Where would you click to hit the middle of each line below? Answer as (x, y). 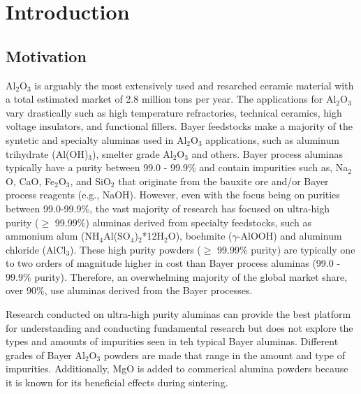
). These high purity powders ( (135, 249)
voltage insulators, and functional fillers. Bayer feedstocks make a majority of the (179, 126)
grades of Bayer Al (45, 355)
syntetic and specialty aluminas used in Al (96, 139)
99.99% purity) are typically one (286, 249)
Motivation (46, 56)
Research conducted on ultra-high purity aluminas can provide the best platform (178, 314)
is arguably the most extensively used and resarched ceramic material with (194, 85)
